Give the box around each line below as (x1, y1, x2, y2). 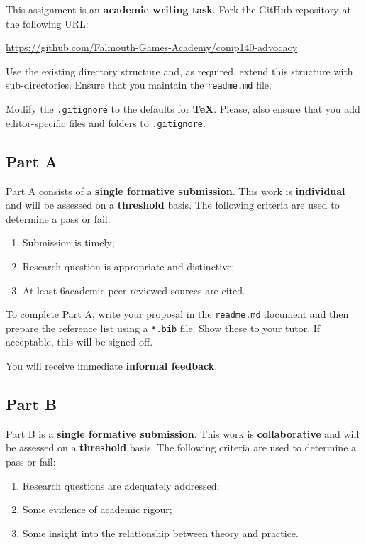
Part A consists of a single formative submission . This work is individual (6, 183, 345, 198)
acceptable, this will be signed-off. (6, 334, 153, 349)
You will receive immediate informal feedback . (6, 358, 218, 373)
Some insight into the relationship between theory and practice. (22, 525, 299, 540)
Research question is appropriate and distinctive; (22, 258, 235, 273)
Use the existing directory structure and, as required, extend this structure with (6, 63, 353, 78)
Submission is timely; (22, 235, 115, 250)
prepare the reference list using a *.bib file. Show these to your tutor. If (6, 320, 321, 335)
